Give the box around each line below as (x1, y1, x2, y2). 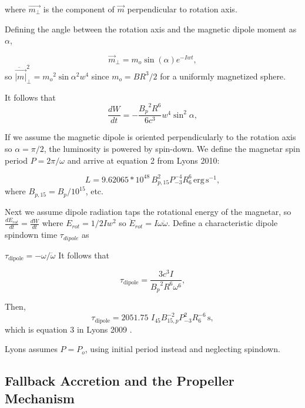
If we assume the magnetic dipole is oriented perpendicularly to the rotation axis (5, 131, 296, 143)
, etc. (85, 185, 103, 197)
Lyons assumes (5, 343, 58, 355)
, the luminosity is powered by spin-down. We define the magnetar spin (43, 142, 300, 154)
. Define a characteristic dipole (167, 217, 278, 229)
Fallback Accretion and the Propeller (5, 371, 234, 390)
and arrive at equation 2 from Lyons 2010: (67, 154, 220, 166)
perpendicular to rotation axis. (127, 3, 237, 15)
